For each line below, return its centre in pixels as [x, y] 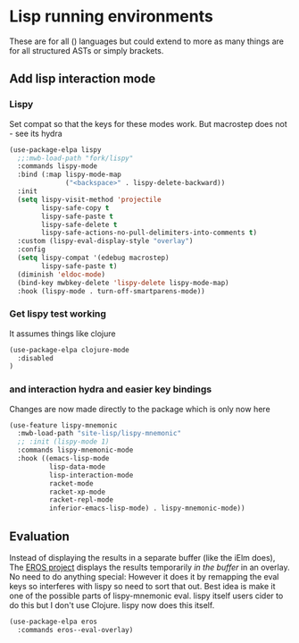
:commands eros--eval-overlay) [75, 630]
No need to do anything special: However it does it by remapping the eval [144, 577]
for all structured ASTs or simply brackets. [87, 50]
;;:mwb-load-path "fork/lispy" [75, 158]
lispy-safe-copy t [75, 207]
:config [32, 250]
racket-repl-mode [81, 500]
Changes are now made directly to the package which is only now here [140, 409]
